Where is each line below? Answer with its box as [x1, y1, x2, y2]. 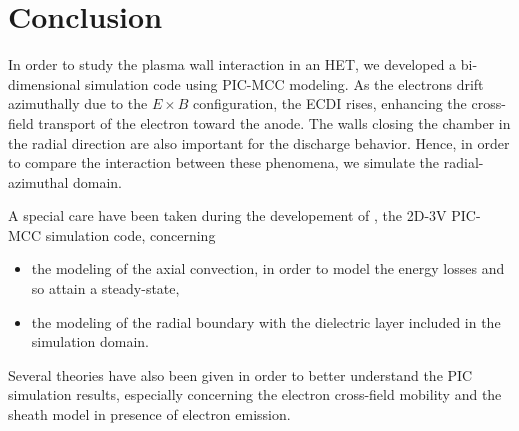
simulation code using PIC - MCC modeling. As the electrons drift [85, 73, 484, 94]
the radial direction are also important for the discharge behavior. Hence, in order [8, 132, 510, 153]
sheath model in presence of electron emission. [8, 404, 291, 425]
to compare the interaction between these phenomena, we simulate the [8, 152, 440, 173]
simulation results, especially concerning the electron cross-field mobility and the [8, 384, 502, 405]
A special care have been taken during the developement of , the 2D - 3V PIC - [8, 205, 481, 226]
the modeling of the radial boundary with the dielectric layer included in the [31, 311, 501, 332]
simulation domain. [31, 331, 149, 352]
